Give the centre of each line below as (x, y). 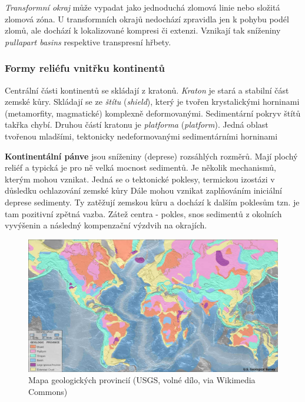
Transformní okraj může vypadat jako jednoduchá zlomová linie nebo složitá (142, 7)
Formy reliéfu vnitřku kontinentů (85, 68)
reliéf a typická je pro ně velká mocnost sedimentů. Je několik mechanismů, (140, 167)
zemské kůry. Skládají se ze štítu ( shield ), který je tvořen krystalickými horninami (152, 102)
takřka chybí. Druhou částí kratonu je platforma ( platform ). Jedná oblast (137, 124)
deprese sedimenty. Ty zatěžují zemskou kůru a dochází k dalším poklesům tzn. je (152, 202)
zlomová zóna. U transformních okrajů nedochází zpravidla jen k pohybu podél (147, 19)
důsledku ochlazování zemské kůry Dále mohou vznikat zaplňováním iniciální (143, 190)
